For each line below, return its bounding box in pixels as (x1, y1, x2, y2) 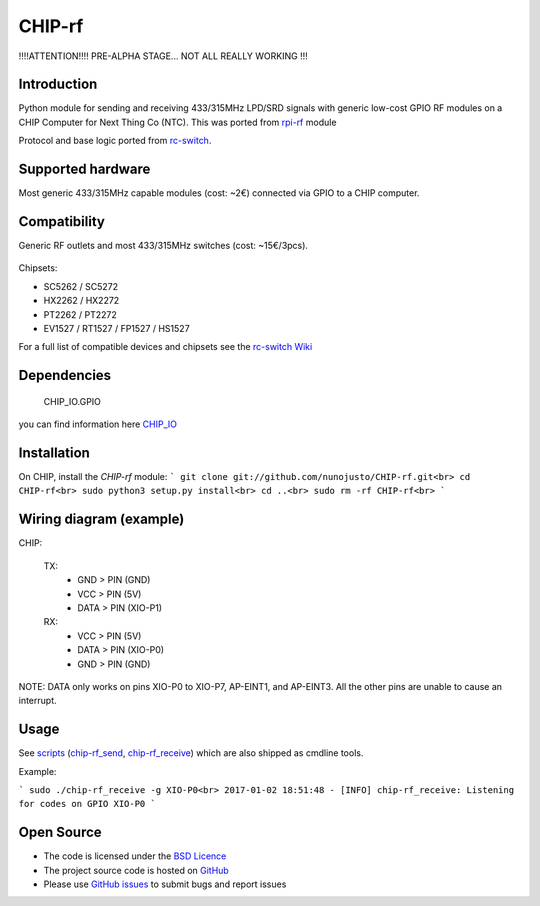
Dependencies (18, 367, 112, 384)
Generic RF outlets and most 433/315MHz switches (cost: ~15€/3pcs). (18, 240, 309, 252)
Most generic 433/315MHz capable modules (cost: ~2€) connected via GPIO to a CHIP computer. (18, 187, 420, 199)
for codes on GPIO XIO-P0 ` (18, 798, 157, 810)
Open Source (18, 824, 102, 841)
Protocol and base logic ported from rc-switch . (18, 135, 212, 147)
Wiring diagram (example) (18, 511, 185, 528)
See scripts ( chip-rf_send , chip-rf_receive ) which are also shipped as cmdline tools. (18, 747, 364, 759)
